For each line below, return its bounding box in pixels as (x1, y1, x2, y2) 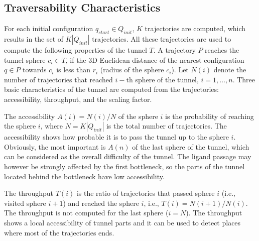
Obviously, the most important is (4, 141, 106, 152)
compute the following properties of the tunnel (4, 45, 147, 55)
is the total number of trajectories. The (106, 120, 227, 131)
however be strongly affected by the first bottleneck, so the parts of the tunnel (4, 161, 245, 171)
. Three (232, 74, 255, 84)
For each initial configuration (4, 23, 93, 34)
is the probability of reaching (165, 110, 254, 121)
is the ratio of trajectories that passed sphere (76, 188, 215, 198)
